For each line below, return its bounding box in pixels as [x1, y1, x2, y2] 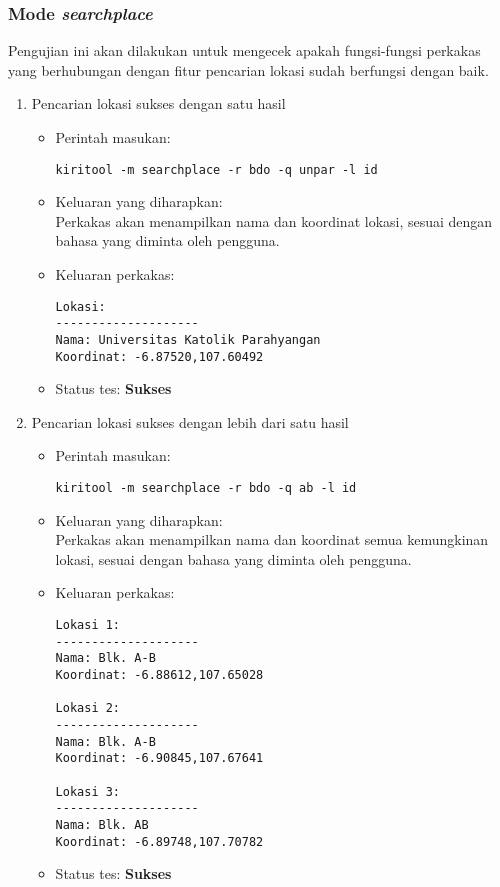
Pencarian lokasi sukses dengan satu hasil [31, 93, 286, 114]
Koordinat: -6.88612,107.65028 [55, 668, 264, 683]
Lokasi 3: [55, 784, 121, 799]
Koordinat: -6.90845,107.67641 [55, 751, 264, 766]
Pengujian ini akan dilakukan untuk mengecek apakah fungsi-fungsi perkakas [8, 40, 481, 61]
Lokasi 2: [55, 701, 121, 716]
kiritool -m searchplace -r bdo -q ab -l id [55, 481, 357, 496]
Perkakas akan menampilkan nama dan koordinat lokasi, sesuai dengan [55, 210, 493, 231]
